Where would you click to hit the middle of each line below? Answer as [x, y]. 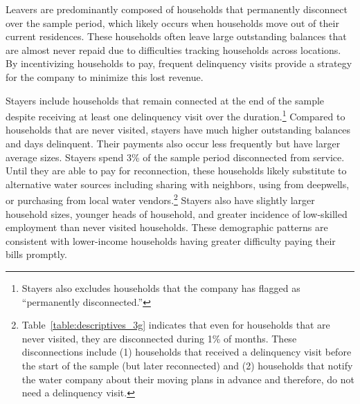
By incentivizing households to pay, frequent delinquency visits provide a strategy [179, 63]
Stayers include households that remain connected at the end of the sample [165, 100]
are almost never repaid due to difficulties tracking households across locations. [173, 49]
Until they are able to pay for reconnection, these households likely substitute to [176, 171]
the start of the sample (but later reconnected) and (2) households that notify [187, 365]
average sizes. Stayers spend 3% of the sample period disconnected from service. [175, 157]
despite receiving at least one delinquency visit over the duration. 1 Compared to [175, 115]
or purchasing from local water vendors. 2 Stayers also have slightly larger [160, 199]
